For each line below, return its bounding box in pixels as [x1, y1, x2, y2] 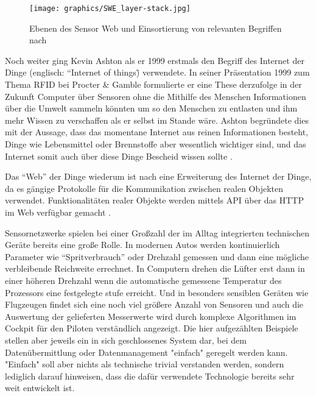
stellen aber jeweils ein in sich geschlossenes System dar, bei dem [5, 333, 247, 346]
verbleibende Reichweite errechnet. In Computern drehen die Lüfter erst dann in [5, 262, 305, 275]
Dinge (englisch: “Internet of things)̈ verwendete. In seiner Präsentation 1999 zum [5, 66, 310, 79]
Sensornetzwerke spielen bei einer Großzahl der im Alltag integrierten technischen [5, 226, 309, 239]
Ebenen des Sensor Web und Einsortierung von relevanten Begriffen [29, 21, 282, 34]
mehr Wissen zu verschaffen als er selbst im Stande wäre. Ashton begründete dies [5, 113, 309, 126]
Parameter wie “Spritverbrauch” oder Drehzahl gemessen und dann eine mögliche [5, 250, 309, 263]
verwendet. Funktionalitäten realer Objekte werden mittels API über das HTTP [5, 194, 304, 207]
